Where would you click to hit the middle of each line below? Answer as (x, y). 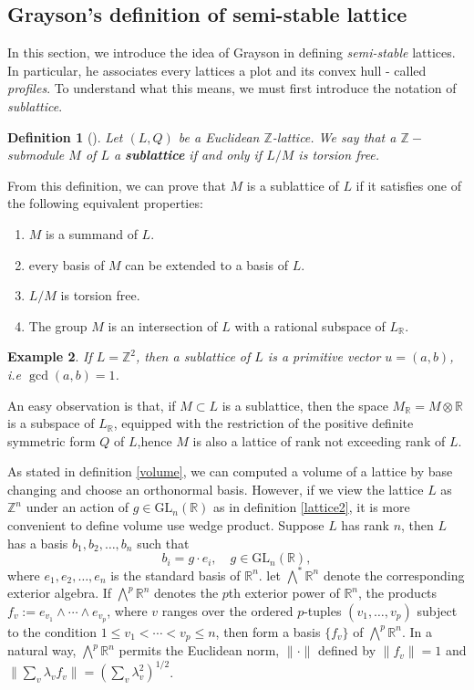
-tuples (323, 610)
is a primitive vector (324, 356)
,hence (155, 440)
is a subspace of (51, 423)
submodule (36, 155)
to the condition (52, 631)
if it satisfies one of (408, 185)
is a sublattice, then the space (305, 405)
